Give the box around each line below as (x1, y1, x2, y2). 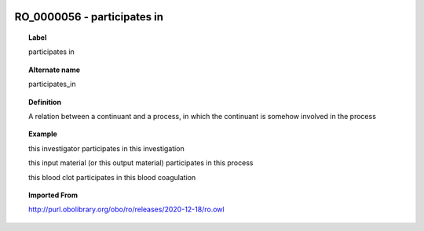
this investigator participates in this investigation (28, 143, 185, 153)
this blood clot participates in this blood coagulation (28, 172, 196, 182)
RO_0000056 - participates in (14, 10, 164, 23)
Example (28, 129, 58, 139)
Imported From (28, 190, 79, 200)
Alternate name (28, 65, 81, 74)
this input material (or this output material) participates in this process (28, 158, 254, 168)
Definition (28, 97, 62, 106)
